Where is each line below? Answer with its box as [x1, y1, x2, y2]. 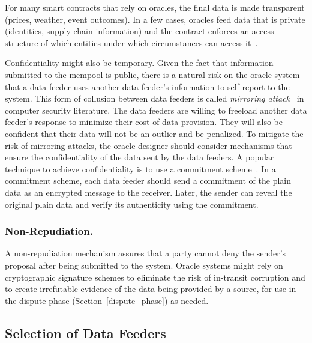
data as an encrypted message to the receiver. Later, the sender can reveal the [5, 186, 292, 198]
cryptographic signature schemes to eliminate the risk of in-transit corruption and [5, 270, 305, 283]
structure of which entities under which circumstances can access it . [5, 36, 258, 49]
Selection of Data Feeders [5, 323, 166, 342]
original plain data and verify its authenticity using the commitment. [5, 198, 259, 210]
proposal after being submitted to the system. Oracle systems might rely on [5, 258, 283, 271]
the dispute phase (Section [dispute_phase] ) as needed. [5, 294, 209, 306]
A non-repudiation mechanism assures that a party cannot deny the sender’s [5, 247, 286, 260]
